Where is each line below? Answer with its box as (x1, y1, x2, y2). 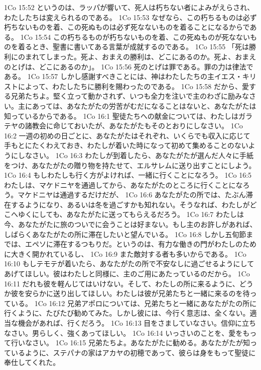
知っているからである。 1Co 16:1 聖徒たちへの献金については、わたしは (4, 110, 239, 121)
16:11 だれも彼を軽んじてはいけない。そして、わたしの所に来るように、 (4, 278, 239, 288)
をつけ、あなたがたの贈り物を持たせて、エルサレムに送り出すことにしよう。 (4, 160, 256, 170)
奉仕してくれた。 (4, 357, 60, 367)
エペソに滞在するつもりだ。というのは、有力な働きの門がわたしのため (25, 239, 257, 249)
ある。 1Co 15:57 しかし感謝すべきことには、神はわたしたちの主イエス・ (4, 71, 242, 82)
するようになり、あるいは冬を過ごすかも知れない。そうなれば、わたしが (11, 199, 250, 209)
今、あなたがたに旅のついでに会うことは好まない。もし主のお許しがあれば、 (4, 219, 257, 230)
